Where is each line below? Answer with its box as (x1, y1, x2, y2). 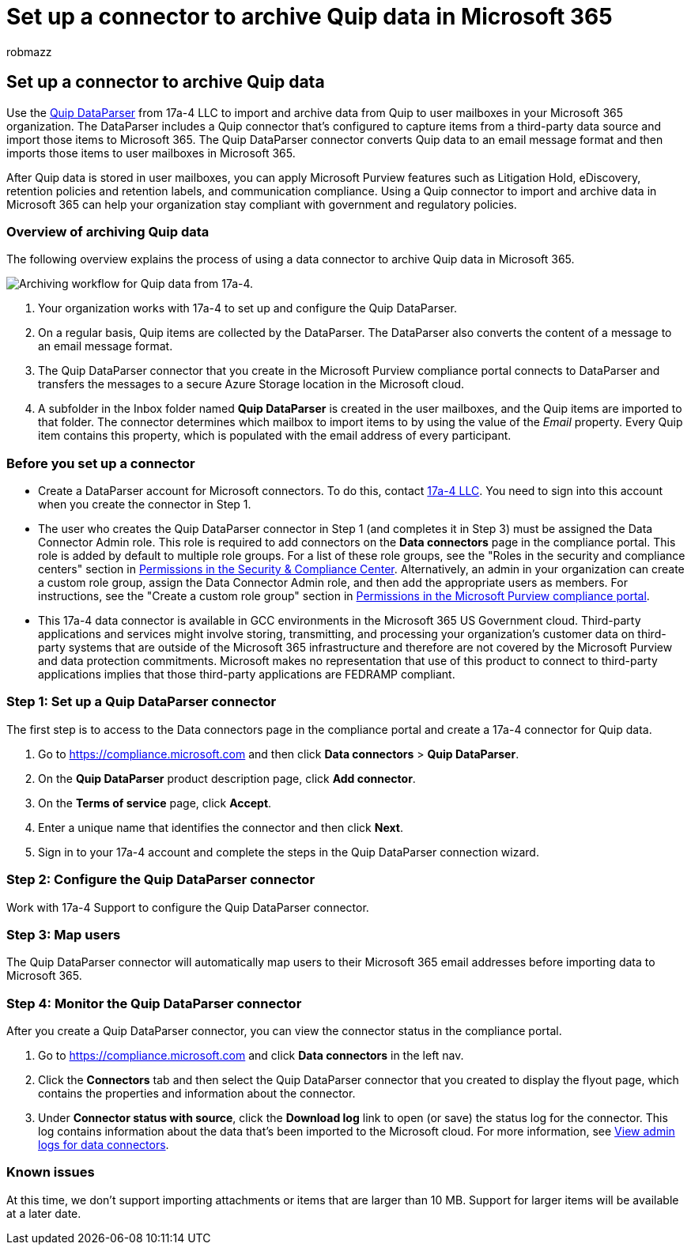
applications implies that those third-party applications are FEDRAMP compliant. (38, 667, 455, 682)
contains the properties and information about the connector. (38, 1087, 356, 1101)
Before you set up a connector (6, 455, 195, 471)
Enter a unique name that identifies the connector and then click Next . (38, 820, 403, 834)
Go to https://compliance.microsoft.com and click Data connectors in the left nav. (38, 1049, 464, 1063)
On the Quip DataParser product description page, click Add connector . (38, 771, 416, 785)
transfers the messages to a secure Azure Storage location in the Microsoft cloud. (38, 377, 465, 391)
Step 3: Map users (6, 926, 121, 943)
